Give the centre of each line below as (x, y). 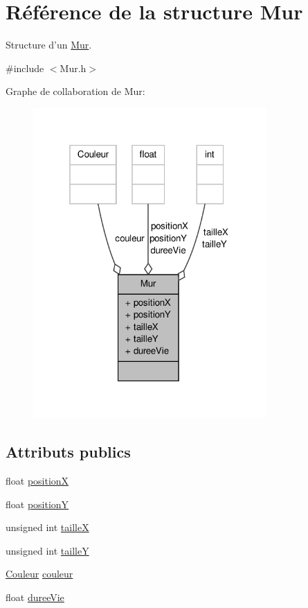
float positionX (37, 480)
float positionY (37, 504)
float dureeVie (35, 597)
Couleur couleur (39, 574)
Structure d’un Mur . (49, 45)
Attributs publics (68, 452)
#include (25, 68)
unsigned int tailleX (47, 527)
